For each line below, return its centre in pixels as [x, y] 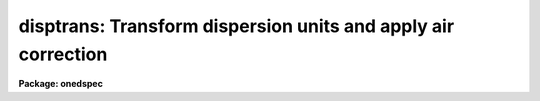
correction [63, 54]
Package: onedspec [61, 84]
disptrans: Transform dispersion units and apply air [236, 26]
